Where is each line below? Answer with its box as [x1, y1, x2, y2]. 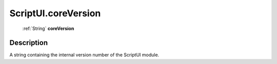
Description [9, 39, 48, 47]
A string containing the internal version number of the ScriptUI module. [9, 52, 160, 58]
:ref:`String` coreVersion [22, 25, 74, 31]
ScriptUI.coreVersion [9, 8, 101, 19]
